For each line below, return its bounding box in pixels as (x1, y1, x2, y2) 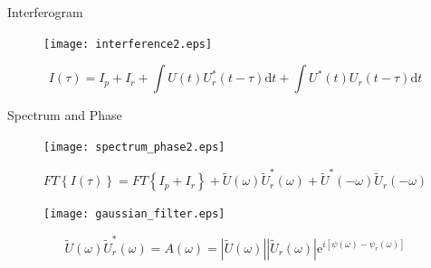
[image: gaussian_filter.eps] (43, 208, 225, 221)
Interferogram (7, 3, 83, 21)
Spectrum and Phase (7, 106, 122, 125)
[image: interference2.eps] (43, 37, 213, 51)
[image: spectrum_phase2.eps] (43, 140, 225, 153)
